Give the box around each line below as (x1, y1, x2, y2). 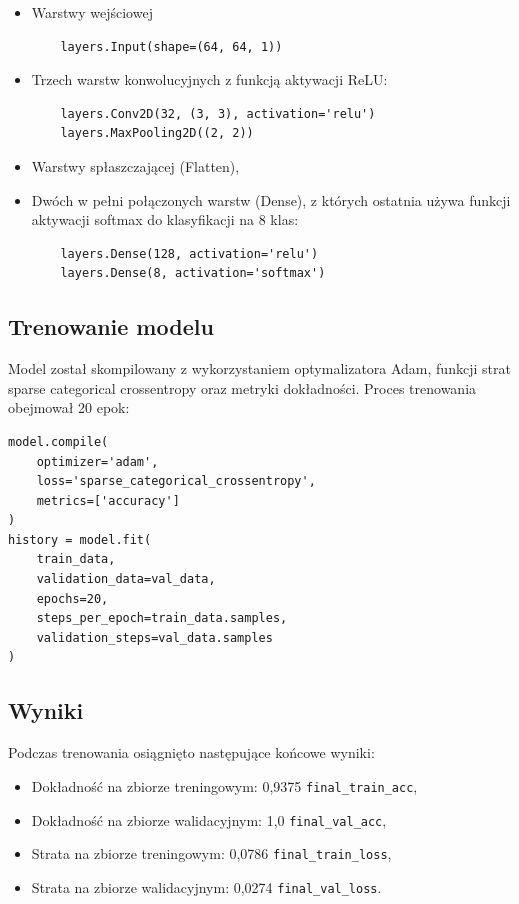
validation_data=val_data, (36, 572, 216, 587)
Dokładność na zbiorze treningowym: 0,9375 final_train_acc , (31, 775, 418, 796)
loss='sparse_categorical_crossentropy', (36, 474, 316, 489)
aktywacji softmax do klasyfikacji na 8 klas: (31, 209, 299, 230)
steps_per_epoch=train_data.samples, (36, 611, 288, 626)
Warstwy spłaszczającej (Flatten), (31, 155, 240, 176)
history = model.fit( (8, 532, 152, 547)
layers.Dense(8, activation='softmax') (60, 266, 326, 281)
